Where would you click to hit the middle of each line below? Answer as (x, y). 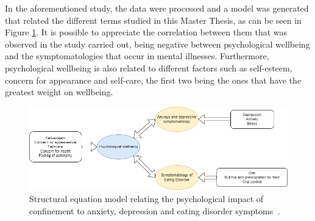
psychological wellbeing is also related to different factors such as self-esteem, (149, 67)
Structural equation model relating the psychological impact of (147, 198)
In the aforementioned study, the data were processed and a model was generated (157, 8)
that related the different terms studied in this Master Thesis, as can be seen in (153, 20)
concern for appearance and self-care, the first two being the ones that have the (153, 80)
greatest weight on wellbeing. (59, 92)
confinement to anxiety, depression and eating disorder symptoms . (155, 210)
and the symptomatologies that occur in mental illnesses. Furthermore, (137, 56)
